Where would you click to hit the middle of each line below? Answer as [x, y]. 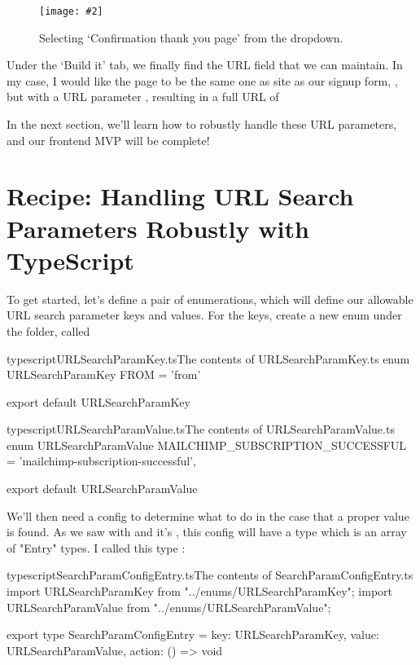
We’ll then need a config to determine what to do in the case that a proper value [208, 515]
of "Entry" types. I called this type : [96, 547]
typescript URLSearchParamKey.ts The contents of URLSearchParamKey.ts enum [208, 358]
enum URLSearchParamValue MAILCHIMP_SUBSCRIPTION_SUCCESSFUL [207, 445]
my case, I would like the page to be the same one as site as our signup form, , [202, 80]
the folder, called [48, 330]
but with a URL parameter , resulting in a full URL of [143, 97]
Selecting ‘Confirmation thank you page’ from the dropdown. [191, 37]
